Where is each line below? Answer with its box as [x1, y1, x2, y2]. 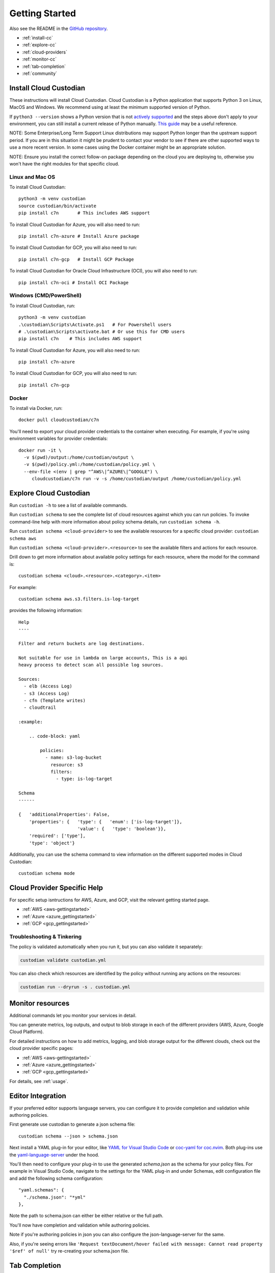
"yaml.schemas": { [18, 1187, 65, 1193]
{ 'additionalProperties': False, [18, 812, 110, 817]
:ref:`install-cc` [22, 35, 53, 41]
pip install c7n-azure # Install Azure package [18, 233, 140, 239]
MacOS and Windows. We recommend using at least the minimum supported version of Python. [9, 104, 211, 110]
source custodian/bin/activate [18, 203, 97, 209]
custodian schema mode [18, 870, 75, 876]
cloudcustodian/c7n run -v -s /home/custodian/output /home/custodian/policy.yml [32, 476, 241, 482]
